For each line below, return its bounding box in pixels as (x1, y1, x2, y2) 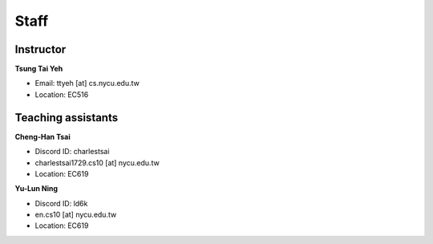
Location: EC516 (34, 89, 89, 100)
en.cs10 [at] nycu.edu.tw (34, 209, 117, 220)
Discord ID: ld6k (34, 198, 88, 208)
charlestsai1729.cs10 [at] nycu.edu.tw (34, 157, 160, 168)
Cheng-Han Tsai (14, 132, 71, 141)
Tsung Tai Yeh (14, 64, 63, 74)
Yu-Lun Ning (14, 184, 59, 193)
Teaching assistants (14, 111, 119, 124)
